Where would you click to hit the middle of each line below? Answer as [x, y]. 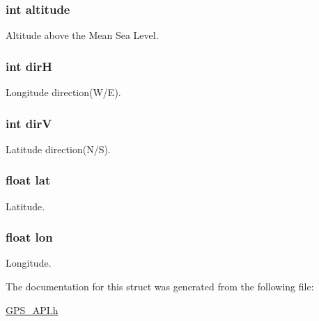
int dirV [29, 123]
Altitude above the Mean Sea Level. [82, 35]
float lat [28, 180]
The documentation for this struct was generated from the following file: [160, 287]
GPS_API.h [32, 310]
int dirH [29, 66]
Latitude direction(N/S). [58, 149]
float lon [29, 237]
